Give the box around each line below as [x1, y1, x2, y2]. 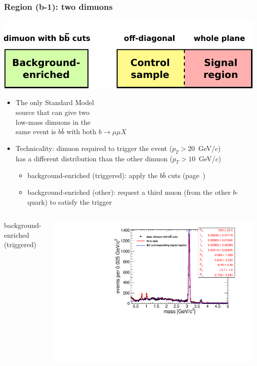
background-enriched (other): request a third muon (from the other [27, 187, 231, 197]
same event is [15, 126, 56, 137]
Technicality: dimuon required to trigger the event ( [15, 143, 172, 153]
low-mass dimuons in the [15, 116, 90, 127]
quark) [27, 196, 48, 207]
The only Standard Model [15, 97, 94, 108]
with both [66, 126, 96, 137]
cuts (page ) [168, 170, 206, 181]
